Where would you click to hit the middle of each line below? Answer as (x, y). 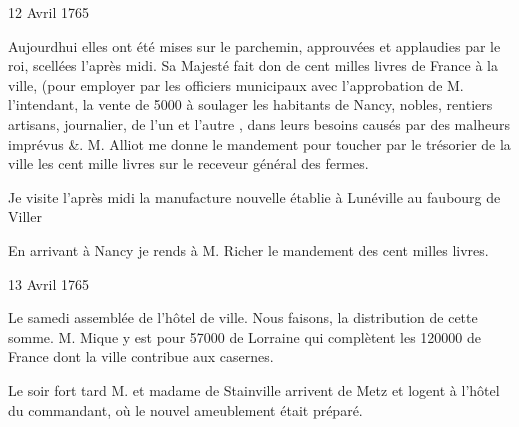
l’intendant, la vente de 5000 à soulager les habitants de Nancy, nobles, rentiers (250, 104)
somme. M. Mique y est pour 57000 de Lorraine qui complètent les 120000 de (245, 336)
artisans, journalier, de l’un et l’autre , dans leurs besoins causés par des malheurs (259, 123)
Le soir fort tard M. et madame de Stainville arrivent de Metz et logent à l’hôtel (254, 389)
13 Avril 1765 (48, 283)
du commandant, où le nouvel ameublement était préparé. (185, 409)
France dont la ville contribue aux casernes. (141, 356)
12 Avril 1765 (48, 12)
